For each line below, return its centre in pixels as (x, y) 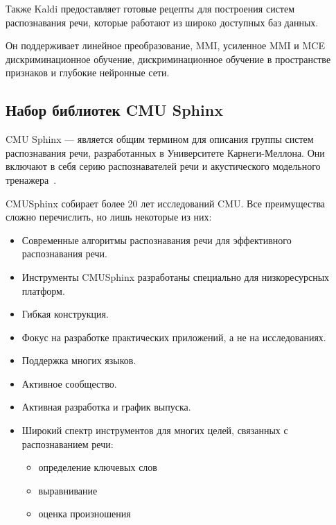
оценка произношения (85, 514)
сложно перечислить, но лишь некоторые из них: (109, 217)
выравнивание (68, 490)
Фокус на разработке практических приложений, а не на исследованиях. (174, 337)
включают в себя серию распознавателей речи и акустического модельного (163, 166)
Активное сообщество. (69, 383)
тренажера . (31, 179)
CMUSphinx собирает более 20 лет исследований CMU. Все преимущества (166, 203)
